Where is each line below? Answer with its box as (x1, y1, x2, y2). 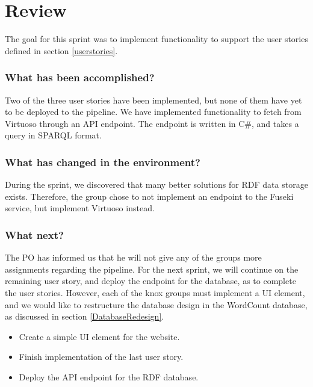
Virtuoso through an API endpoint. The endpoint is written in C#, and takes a (5, 117, 299, 129)
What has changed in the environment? (5, 154, 200, 169)
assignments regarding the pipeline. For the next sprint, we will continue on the (5, 262, 299, 275)
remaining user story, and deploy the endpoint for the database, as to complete (5, 274, 296, 287)
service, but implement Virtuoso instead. (5, 202, 155, 214)
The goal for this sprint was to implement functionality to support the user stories (5, 33, 308, 45)
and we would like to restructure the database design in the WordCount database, (5, 298, 308, 311)
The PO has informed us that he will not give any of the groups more (5, 251, 262, 264)
